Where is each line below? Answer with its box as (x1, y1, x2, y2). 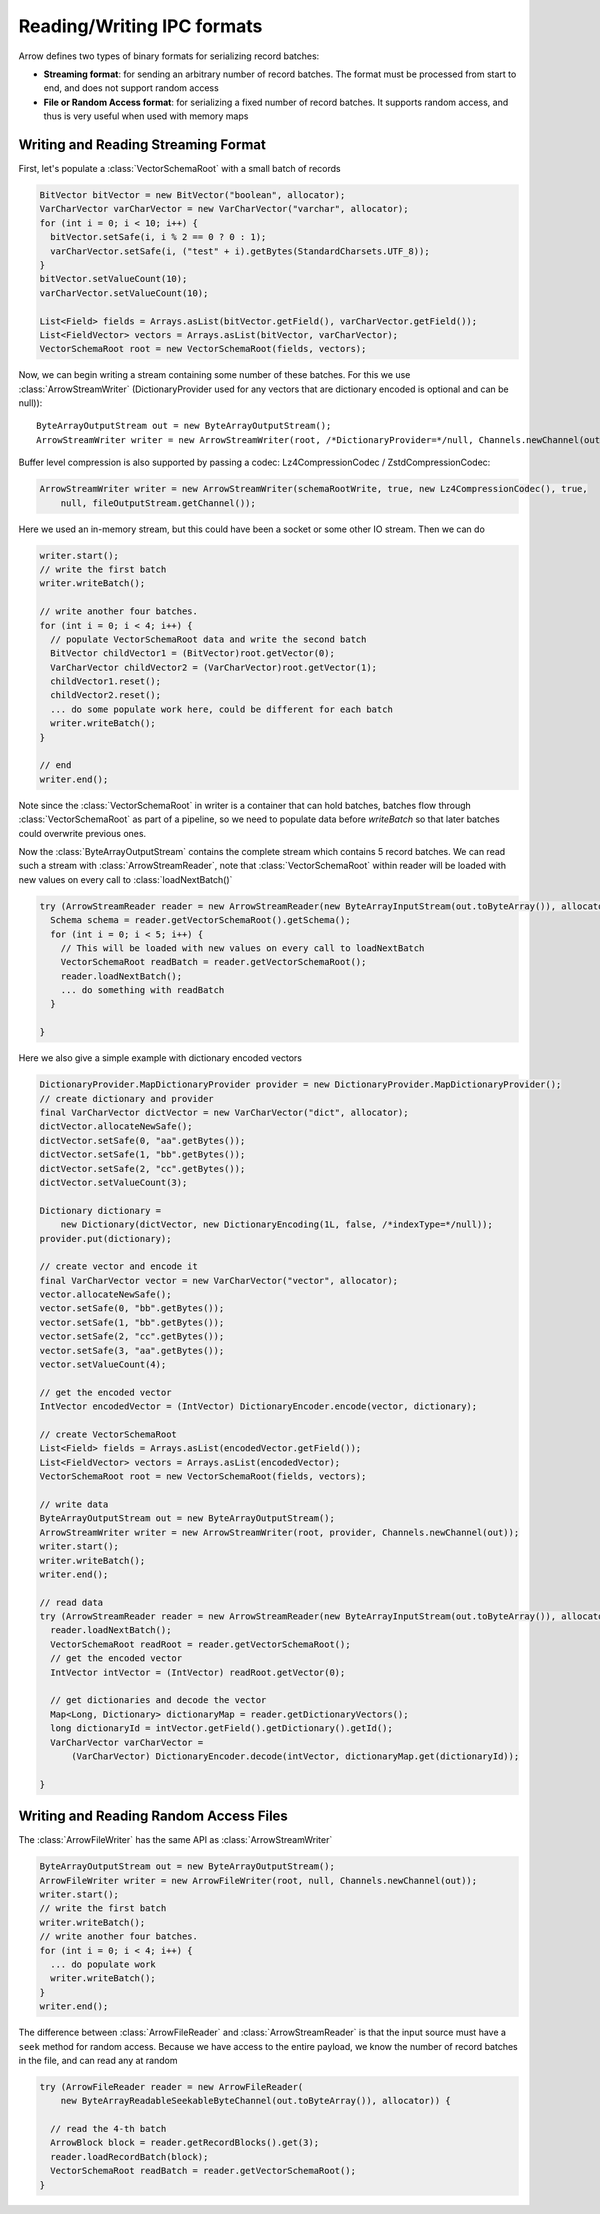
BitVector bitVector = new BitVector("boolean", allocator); (39, 190, 346, 200)
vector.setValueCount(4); (39, 1359, 167, 1370)
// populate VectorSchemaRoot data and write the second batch (50, 633, 367, 645)
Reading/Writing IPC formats (18, 15, 263, 37)
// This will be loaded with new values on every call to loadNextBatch (60, 942, 425, 954)
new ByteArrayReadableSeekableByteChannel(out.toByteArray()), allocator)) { (60, 2095, 452, 2107)
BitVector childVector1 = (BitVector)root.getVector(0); (50, 648, 335, 659)
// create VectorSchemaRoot (39, 1429, 177, 1440)
